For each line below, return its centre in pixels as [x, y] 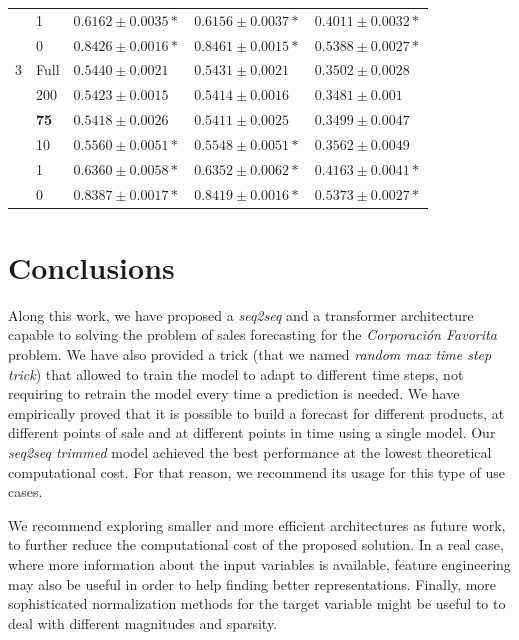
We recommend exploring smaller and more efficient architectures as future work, [257, 524]
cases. [25, 491]
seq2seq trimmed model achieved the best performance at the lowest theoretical [250, 452]
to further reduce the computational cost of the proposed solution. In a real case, [256, 544]
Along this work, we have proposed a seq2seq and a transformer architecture [241, 314]
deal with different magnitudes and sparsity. [143, 622]
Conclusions [91, 266]
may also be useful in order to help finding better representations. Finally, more [252, 583]
